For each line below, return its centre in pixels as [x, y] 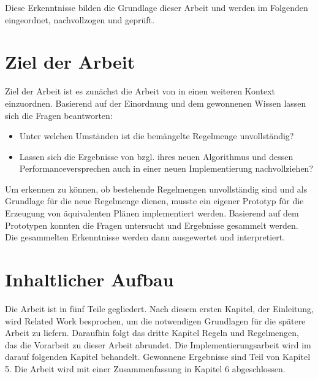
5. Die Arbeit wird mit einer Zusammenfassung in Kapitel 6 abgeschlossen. [145, 368]
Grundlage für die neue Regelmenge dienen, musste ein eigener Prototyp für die [154, 201]
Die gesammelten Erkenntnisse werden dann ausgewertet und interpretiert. [145, 237]
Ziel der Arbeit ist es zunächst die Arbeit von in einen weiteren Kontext [140, 91]
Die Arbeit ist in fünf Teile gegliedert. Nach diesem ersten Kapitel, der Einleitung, [160, 308]
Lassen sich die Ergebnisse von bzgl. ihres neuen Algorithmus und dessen [156, 156]
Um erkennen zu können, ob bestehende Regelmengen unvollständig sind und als [156, 189]
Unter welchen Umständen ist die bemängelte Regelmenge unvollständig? [157, 136]
